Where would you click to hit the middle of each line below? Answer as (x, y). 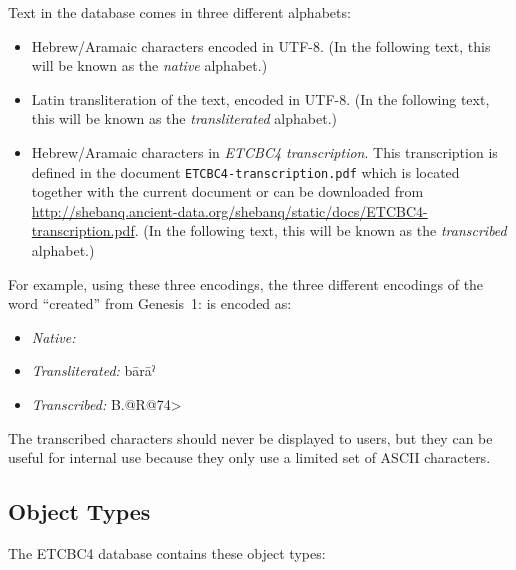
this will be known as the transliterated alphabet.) (184, 118)
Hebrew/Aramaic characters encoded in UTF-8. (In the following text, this (261, 45)
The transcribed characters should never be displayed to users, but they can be (250, 437)
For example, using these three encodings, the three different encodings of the (246, 283)
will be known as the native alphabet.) (149, 65)
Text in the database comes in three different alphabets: (179, 12)
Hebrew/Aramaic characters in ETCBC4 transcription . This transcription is (264, 151)
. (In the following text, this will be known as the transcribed (320, 230)
